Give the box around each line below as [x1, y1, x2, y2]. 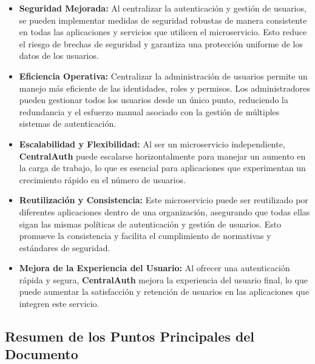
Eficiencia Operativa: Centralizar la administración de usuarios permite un [19, 69, 308, 82]
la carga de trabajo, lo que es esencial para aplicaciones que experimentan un [19, 161, 306, 174]
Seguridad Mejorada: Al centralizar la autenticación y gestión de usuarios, [19, 2, 307, 14]
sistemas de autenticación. [19, 117, 117, 130]
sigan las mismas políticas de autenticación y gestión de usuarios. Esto [19, 217, 282, 230]
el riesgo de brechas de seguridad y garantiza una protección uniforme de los [19, 37, 303, 50]
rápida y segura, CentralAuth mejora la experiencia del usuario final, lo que [19, 273, 308, 286]
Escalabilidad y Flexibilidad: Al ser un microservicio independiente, [19, 137, 285, 150]
